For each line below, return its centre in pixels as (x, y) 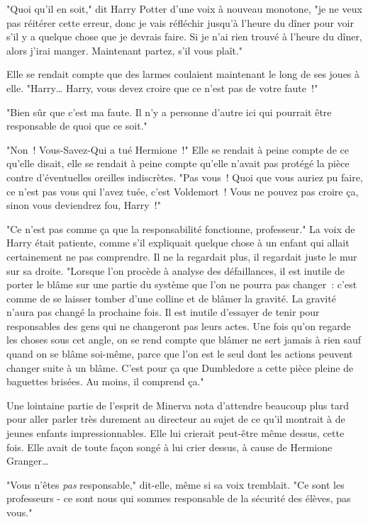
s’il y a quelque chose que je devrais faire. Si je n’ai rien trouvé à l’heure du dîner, (184, 36)
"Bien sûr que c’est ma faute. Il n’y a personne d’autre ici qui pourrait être (169, 112)
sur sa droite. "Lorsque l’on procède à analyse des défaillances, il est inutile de (176, 270)
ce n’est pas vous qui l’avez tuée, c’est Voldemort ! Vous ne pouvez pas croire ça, (183, 191)
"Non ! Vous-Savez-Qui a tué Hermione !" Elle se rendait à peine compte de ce (178, 149)
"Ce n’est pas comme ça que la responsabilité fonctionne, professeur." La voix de (181, 228)
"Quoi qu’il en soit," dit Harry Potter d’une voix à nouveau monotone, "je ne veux (184, 8)
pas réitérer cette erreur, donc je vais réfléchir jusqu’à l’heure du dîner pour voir (180, 22)
